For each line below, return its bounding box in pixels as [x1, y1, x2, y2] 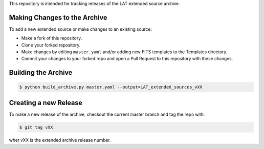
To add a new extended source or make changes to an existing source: [9, 26, 152, 32]
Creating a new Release [9, 98, 83, 107]
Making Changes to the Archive [9, 13, 108, 21]
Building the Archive [9, 68, 73, 77]
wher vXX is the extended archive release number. [9, 137, 111, 143]
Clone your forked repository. [21, 42, 81, 48]
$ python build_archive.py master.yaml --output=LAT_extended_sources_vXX [19, 85, 203, 90]
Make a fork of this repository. [21, 35, 82, 41]
